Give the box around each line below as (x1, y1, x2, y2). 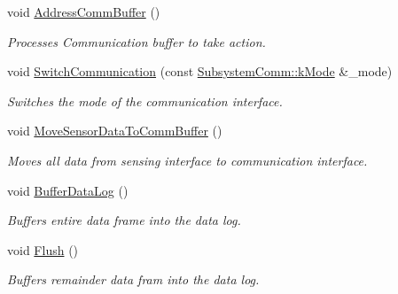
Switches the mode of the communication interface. (7, 91, 283, 110)
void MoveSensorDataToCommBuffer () (7, 121, 222, 140)
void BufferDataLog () (7, 181, 129, 199)
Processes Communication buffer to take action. (7, 32, 266, 50)
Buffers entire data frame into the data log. (7, 211, 241, 229)
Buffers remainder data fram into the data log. (7, 270, 260, 289)
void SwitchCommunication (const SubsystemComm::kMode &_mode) (7, 62, 393, 81)
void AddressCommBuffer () (7, 3, 160, 20)
